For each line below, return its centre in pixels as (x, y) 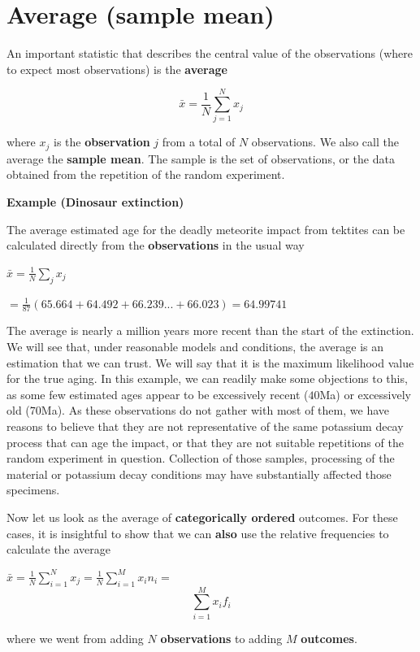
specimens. (33, 490)
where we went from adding (75, 638)
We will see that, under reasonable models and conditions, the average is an (195, 347)
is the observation (102, 142)
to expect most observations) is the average (117, 69)
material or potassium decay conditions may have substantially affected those (199, 474)
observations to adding (221, 638)
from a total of (199, 142)
